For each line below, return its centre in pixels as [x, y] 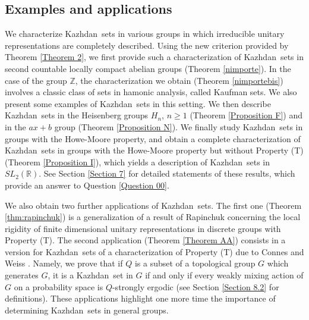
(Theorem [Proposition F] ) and [246, 115]
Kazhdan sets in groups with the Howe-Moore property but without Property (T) [154, 150]
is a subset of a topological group [195, 263]
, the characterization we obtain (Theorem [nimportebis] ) [179, 80]
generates [22, 275]
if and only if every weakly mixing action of [224, 275]
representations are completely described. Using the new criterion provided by [147, 45]
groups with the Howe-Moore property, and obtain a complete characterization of [153, 138]
